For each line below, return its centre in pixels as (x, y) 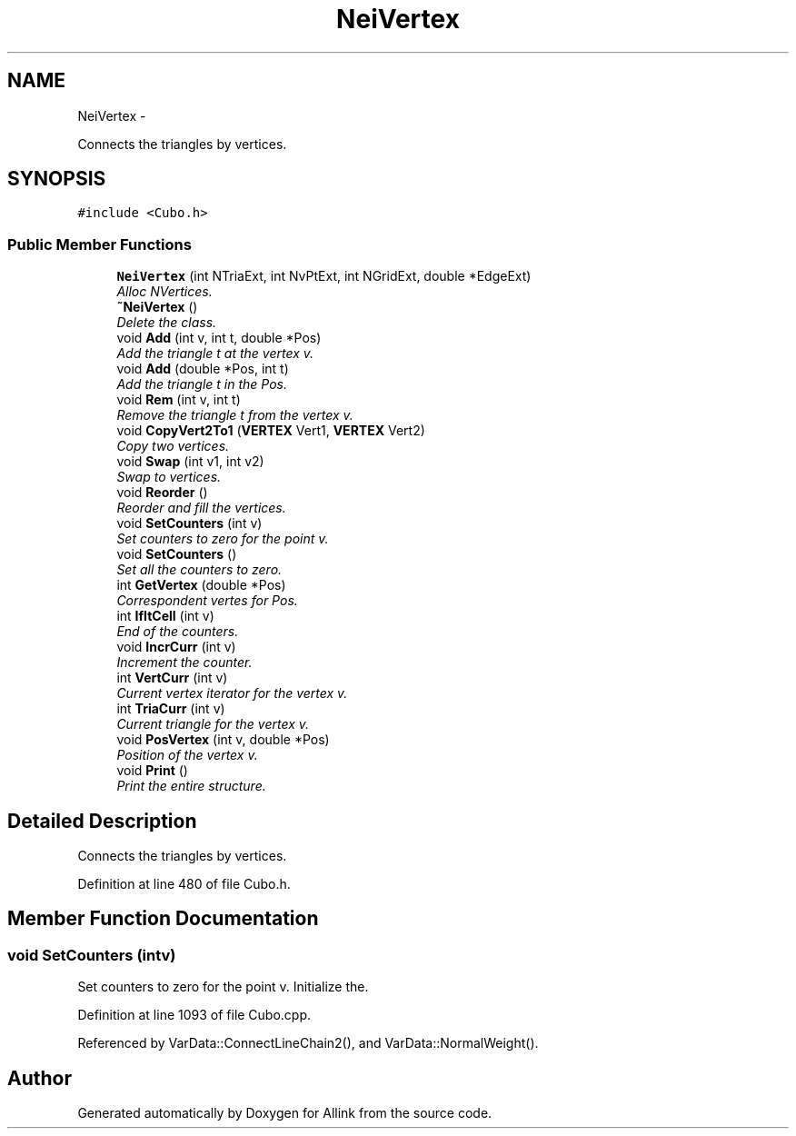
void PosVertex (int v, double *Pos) (223, 740)
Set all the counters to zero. (199, 570)
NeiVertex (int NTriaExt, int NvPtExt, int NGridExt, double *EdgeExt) (324, 276)
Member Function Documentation (163, 919)
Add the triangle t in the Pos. (202, 384)
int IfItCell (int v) (165, 616)
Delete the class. (167, 323)
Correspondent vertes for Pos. (207, 601)
